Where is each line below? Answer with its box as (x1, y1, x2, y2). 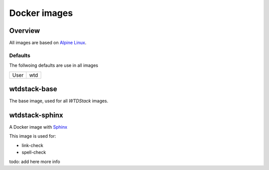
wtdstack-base (9, 85, 57, 93)
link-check (21, 142, 43, 148)
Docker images (9, 7, 73, 18)
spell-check (21, 150, 46, 156)
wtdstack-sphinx (9, 111, 63, 119)
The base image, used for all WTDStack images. (9, 98, 109, 104)
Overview (9, 26, 40, 35)
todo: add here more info (9, 159, 60, 165)
